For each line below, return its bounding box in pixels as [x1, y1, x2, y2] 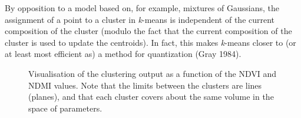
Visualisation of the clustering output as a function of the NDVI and [28, 67, 276, 79]
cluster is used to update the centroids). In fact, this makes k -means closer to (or [5, 36, 296, 48]
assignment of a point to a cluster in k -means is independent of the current [5, 13, 275, 25]
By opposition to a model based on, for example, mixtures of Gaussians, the [5, 2, 279, 14]
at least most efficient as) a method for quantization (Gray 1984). [5, 48, 242, 60]
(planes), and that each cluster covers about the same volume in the [28, 90, 274, 103]
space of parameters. [28, 102, 102, 114]
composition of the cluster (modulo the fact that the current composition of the [5, 25, 292, 37]
